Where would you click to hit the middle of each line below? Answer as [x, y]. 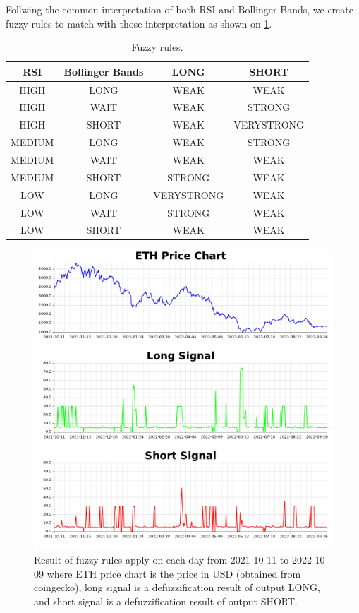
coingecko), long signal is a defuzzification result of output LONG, [177, 587]
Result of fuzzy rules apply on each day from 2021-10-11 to [162, 560]
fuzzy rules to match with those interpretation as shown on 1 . [139, 23]
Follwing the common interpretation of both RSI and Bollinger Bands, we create [179, 9]
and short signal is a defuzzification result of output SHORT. [166, 601]
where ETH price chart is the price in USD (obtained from [174, 573]
